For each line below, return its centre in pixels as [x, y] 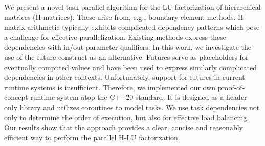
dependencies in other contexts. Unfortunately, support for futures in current [125, 77]
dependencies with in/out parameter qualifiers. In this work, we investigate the [128, 47]
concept [16, 97]
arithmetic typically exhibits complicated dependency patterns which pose [143, 27]
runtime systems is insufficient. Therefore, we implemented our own [110, 87]
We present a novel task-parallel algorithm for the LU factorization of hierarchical [132, 7]
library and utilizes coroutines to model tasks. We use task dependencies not [140, 107]
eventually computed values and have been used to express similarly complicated [130, 67]
